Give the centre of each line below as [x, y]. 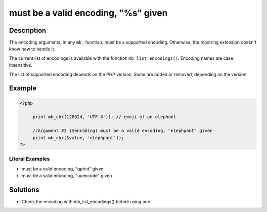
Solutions [24, 190]
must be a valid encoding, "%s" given [88, 13]
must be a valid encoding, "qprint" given [63, 169]
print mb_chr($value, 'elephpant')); [78, 138]
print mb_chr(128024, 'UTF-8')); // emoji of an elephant [104, 117]
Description [28, 30]
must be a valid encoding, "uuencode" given [67, 176]
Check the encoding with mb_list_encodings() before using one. [87, 202]
